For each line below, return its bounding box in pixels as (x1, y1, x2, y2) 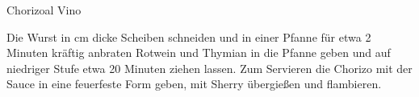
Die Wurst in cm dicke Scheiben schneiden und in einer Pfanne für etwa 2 (6, 28, 371, 45)
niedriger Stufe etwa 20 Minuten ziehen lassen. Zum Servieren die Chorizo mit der (6, 59, 413, 76)
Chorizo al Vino (6, 2, 82, 18)
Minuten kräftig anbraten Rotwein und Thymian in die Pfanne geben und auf (6, 44, 391, 61)
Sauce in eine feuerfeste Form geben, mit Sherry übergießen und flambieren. (6, 75, 382, 92)
